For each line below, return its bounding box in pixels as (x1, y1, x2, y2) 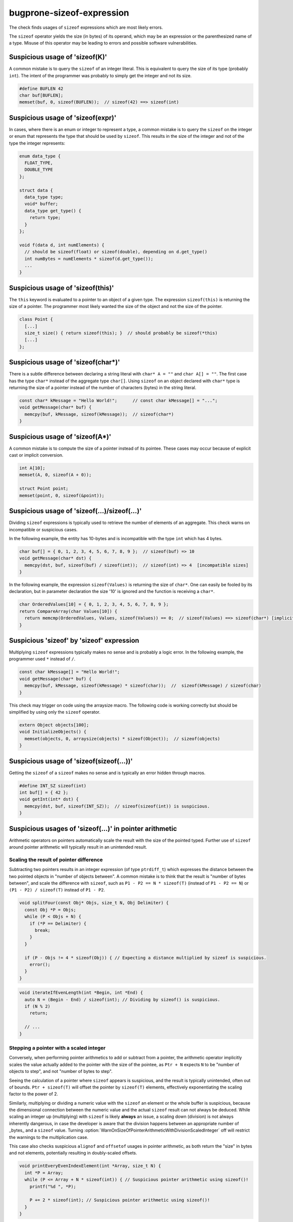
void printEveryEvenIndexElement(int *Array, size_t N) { (19, 1163, 161, 1169)
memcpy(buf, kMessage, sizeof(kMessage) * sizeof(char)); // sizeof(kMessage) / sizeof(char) (24, 683, 261, 689)
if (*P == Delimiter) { (29, 920, 86, 926)
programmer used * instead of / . (9, 656, 76, 662)
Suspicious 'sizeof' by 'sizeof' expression (9, 636, 139, 645)
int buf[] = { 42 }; (19, 790, 68, 795)
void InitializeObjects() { (19, 729, 86, 735)
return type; (29, 215, 61, 220)
